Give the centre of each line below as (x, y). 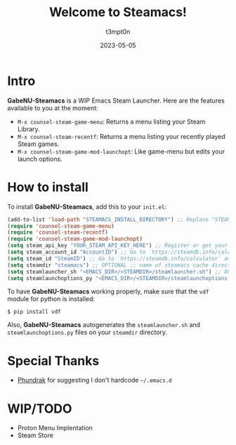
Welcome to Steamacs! (118, 12)
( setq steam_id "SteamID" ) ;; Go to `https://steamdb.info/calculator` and (120, 258)
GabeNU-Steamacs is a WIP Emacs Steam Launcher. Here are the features (116, 100)
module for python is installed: (51, 299)
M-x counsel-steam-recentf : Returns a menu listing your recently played (122, 136)
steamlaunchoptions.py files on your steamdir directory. (87, 332)
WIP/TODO (40, 409)
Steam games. (38, 144)
